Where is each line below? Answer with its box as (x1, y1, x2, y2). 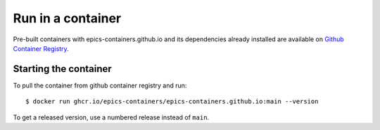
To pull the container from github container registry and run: (13, 81, 187, 89)
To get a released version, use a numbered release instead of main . (13, 113, 210, 122)
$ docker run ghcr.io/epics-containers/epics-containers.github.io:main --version (25, 98, 319, 106)
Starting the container (13, 63, 112, 75)
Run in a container (13, 10, 122, 26)
